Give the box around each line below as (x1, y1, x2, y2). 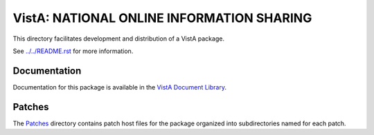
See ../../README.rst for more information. (12, 47, 134, 55)
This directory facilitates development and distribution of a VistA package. (12, 34, 225, 43)
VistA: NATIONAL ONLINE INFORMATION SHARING (12, 10, 312, 25)
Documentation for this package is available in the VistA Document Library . (12, 83, 227, 91)
